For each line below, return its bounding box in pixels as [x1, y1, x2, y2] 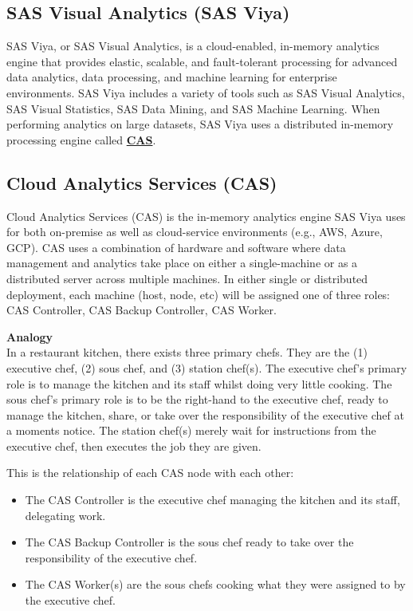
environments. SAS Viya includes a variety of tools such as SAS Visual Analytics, [6, 84, 405, 101]
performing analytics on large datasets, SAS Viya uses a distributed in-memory [6, 116, 394, 132]
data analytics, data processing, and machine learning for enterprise [6, 69, 337, 85]
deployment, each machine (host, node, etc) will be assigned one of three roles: [6, 286, 391, 302]
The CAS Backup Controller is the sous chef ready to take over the [25, 534, 354, 550]
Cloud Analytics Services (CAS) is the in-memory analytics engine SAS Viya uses [6, 207, 406, 224]
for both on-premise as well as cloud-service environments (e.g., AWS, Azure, [6, 223, 383, 240]
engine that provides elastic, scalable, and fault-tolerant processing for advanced [6, 53, 398, 69]
